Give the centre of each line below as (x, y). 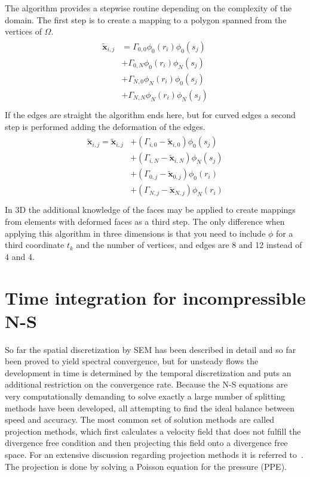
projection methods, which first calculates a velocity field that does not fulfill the (153, 431)
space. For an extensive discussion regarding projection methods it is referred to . (154, 454)
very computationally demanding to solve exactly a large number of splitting (145, 396)
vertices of (23, 31)
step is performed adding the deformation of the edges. (105, 126)
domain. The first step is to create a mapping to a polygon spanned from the (146, 19)
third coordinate (35, 245)
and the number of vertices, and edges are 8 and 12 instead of (189, 245)
